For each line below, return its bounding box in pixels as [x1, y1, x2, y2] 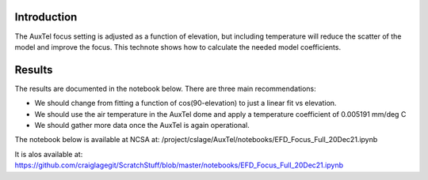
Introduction [14, 10, 78, 24]
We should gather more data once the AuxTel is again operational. [34, 120, 250, 129]
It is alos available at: [14, 149, 83, 159]
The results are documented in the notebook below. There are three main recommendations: [14, 84, 316, 93]
